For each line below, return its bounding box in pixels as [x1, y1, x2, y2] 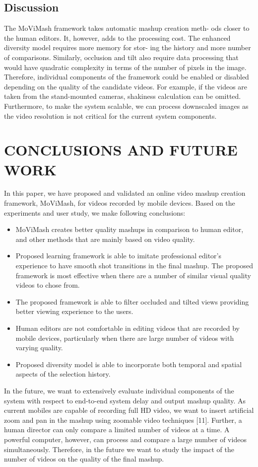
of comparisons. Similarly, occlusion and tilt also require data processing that [4, 52, 239, 62]
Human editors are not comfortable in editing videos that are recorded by [15, 322, 240, 333]
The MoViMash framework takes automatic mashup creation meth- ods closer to [4, 23, 250, 33]
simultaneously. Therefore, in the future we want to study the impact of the [4, 444, 234, 454]
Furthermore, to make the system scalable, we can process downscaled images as [4, 100, 249, 111]
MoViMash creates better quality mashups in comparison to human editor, [15, 224, 244, 234]
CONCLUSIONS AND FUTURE [4, 140, 238, 160]
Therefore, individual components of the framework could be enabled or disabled [4, 72, 249, 82]
